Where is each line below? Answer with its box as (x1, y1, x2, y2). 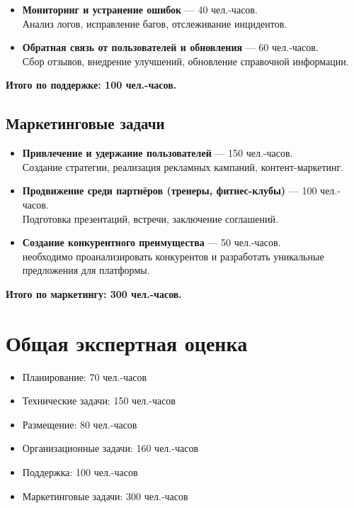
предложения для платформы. (22, 263, 150, 277)
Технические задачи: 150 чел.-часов (22, 393, 176, 408)
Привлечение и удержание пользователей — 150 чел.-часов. (22, 145, 293, 160)
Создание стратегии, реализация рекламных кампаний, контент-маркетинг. (22, 159, 344, 174)
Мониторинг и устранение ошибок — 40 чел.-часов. (22, 2, 258, 16)
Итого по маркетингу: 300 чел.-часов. (6, 286, 182, 301)
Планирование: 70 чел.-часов (22, 369, 147, 384)
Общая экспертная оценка (6, 328, 248, 357)
